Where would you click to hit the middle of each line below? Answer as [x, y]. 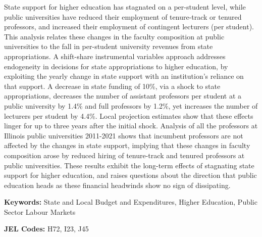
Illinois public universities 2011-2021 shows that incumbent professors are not [124, 135]
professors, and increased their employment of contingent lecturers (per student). [129, 27]
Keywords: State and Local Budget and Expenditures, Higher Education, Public [131, 202]
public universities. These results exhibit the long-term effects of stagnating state [129, 165]
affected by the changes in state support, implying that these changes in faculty [127, 145]
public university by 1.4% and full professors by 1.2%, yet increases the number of [131, 105]
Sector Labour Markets [40, 211]
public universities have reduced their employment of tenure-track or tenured [123, 16]
